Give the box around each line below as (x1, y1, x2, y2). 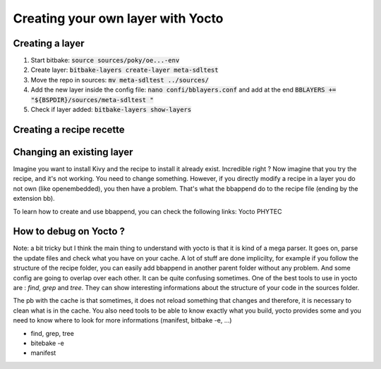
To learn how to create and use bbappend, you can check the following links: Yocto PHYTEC (13, 207, 282, 215)
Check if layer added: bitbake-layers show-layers (30, 106, 192, 114)
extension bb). (13, 194, 56, 203)
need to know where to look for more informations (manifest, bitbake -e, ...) (13, 316, 232, 325)
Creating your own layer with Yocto (13, 11, 224, 26)
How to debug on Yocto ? (13, 225, 126, 237)
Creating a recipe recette (13, 123, 125, 135)
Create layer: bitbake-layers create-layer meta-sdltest (30, 65, 219, 74)
